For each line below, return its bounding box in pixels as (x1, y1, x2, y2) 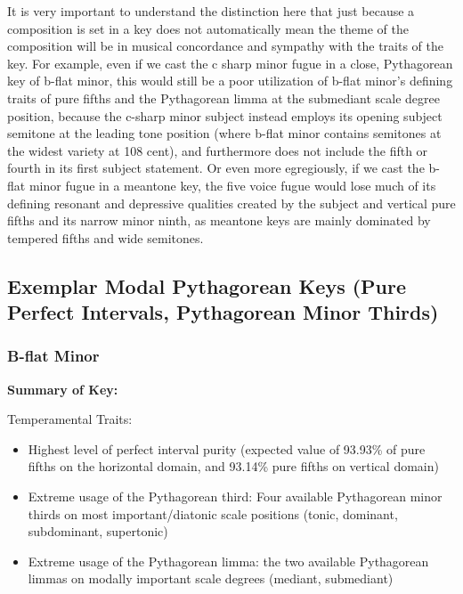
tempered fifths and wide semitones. (7, 228, 204, 247)
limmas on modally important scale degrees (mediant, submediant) (28, 569, 394, 588)
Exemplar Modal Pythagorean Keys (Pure (7, 272, 407, 299)
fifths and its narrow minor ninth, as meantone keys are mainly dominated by (7, 211, 431, 230)
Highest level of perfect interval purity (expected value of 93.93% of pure (28, 439, 426, 458)
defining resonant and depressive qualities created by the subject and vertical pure (7, 193, 456, 212)
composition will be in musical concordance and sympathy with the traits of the (7, 37, 443, 55)
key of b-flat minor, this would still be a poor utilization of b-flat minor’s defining (7, 71, 453, 90)
